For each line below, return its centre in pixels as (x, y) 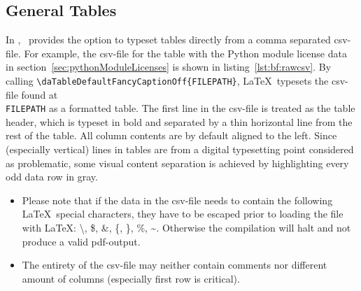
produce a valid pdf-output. (81, 241)
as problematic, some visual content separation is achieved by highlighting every (177, 163)
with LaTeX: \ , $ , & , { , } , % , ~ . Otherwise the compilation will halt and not (186, 228)
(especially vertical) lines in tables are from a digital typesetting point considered (180, 149)
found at (40, 94)
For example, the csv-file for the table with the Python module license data (185, 53)
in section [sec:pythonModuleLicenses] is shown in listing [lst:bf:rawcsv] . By (169, 67)
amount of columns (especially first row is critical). (131, 278)
